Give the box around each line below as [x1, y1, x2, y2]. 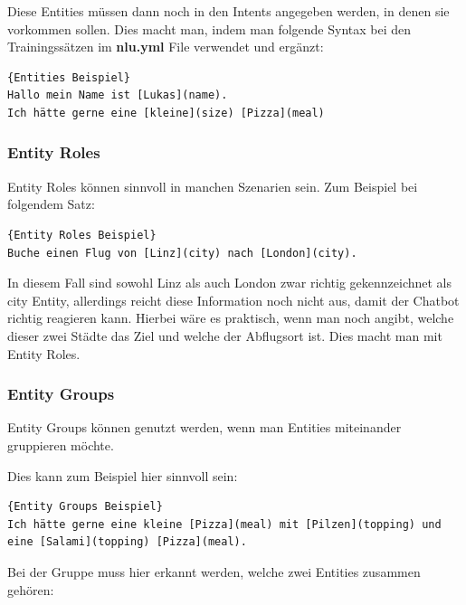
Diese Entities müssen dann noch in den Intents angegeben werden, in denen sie [7, 2, 450, 20]
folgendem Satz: [7, 194, 95, 213]
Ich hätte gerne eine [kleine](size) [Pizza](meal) [7, 106, 325, 119]
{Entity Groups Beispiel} [7, 500, 163, 514]
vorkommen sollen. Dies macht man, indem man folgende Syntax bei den [7, 19, 412, 38]
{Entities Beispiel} [7, 71, 131, 84]
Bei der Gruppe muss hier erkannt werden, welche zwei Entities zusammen [7, 562, 421, 581]
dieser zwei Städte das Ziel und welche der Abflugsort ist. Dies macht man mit [7, 326, 442, 345]
